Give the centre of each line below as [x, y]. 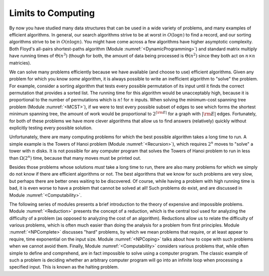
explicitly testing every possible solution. [51, 128]
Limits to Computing [52, 13]
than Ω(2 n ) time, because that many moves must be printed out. [75, 157]
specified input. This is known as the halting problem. [64, 267]
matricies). [20, 63]
